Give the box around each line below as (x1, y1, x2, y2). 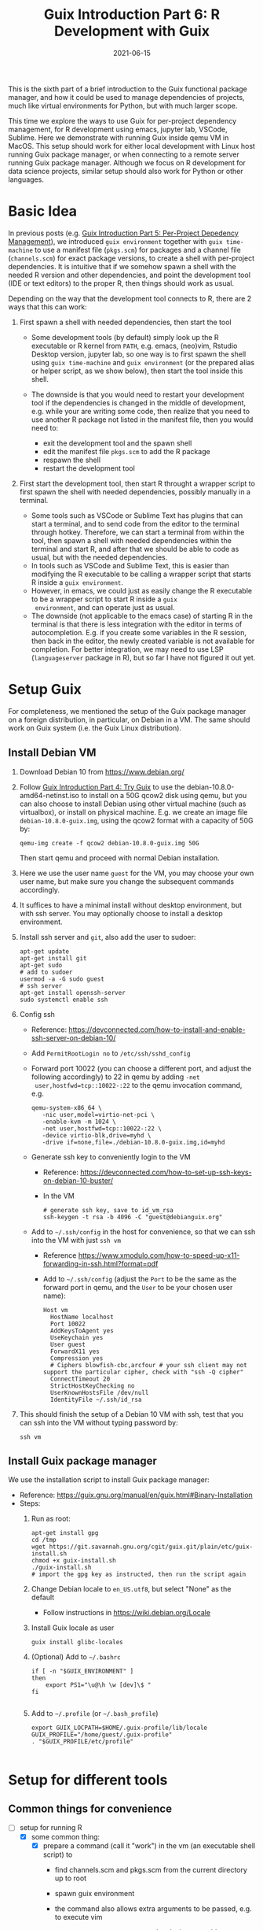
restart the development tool (42, 463, 135, 473)
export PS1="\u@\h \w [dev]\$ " (46, 1681, 152, 1689)
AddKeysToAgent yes (49, 1326, 114, 1335)
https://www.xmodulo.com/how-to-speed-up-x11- (78, 1250, 240, 1260)
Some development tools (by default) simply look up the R (31, 332, 219, 342)
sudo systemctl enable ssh (19, 996, 108, 1004)
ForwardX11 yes (49, 1348, 100, 1355)
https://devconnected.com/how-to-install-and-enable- (68, 1025, 246, 1034)
